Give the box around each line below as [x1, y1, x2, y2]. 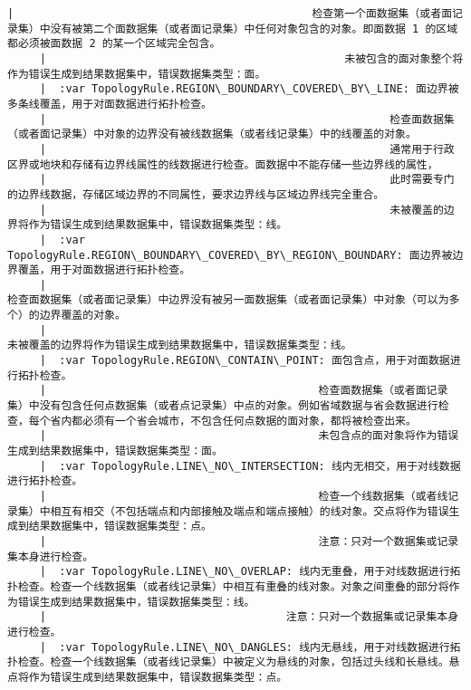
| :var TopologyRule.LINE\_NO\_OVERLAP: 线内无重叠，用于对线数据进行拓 [39, 565, 461, 579]
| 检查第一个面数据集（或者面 [7, 7, 453, 20]
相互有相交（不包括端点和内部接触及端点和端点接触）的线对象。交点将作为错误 [50, 504, 449, 518]
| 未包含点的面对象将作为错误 [39, 429, 459, 443]
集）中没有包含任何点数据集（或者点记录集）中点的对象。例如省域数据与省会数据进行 [7, 399, 438, 413]
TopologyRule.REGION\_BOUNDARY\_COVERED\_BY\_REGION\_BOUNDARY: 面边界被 [7, 248, 453, 262]
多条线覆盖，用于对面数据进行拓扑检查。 [7, 97, 212, 110]
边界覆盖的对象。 [39, 309, 126, 322]
